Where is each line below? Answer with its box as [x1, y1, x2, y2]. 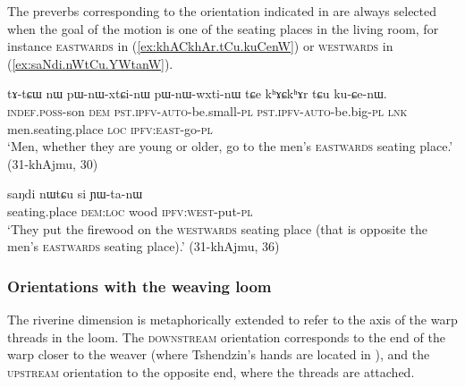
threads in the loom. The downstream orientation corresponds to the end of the [7, 327, 445, 346]
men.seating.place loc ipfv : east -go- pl [7, 119, 213, 138]
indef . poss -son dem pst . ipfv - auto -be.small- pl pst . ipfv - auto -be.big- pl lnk [7, 101, 408, 120]
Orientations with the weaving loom [7, 274, 272, 297]
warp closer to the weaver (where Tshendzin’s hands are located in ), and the [7, 345, 430, 364]
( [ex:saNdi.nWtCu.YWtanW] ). [7, 54, 173, 72]
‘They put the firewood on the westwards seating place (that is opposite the [7, 219, 427, 238]
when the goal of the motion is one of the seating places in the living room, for [7, 19, 439, 38]
